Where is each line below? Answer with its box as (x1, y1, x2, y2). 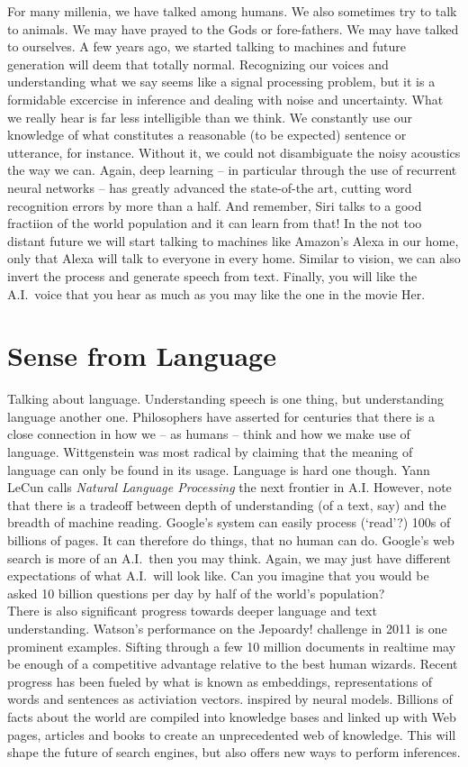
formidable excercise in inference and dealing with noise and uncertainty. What (7, 89, 444, 108)
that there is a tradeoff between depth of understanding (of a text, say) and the (7, 495, 446, 514)
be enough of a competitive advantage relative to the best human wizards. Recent (7, 654, 458, 673)
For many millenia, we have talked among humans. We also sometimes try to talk (7, 2, 457, 20)
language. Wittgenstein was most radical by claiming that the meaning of (7, 443, 413, 461)
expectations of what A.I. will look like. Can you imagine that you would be (7, 566, 429, 585)
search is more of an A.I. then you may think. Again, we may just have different (7, 548, 452, 567)
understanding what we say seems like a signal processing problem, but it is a (7, 72, 436, 91)
